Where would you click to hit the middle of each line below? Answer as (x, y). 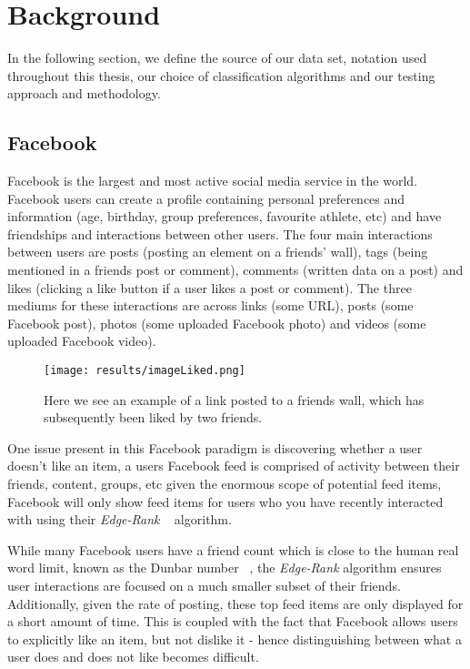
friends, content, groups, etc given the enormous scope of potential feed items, (225, 484)
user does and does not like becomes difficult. (133, 657)
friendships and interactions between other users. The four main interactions (220, 233)
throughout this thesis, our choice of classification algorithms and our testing (221, 75)
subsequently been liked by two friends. (153, 417)
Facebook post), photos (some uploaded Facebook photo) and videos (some (217, 323)
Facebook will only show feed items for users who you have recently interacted (225, 501)
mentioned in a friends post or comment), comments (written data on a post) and (235, 270)
